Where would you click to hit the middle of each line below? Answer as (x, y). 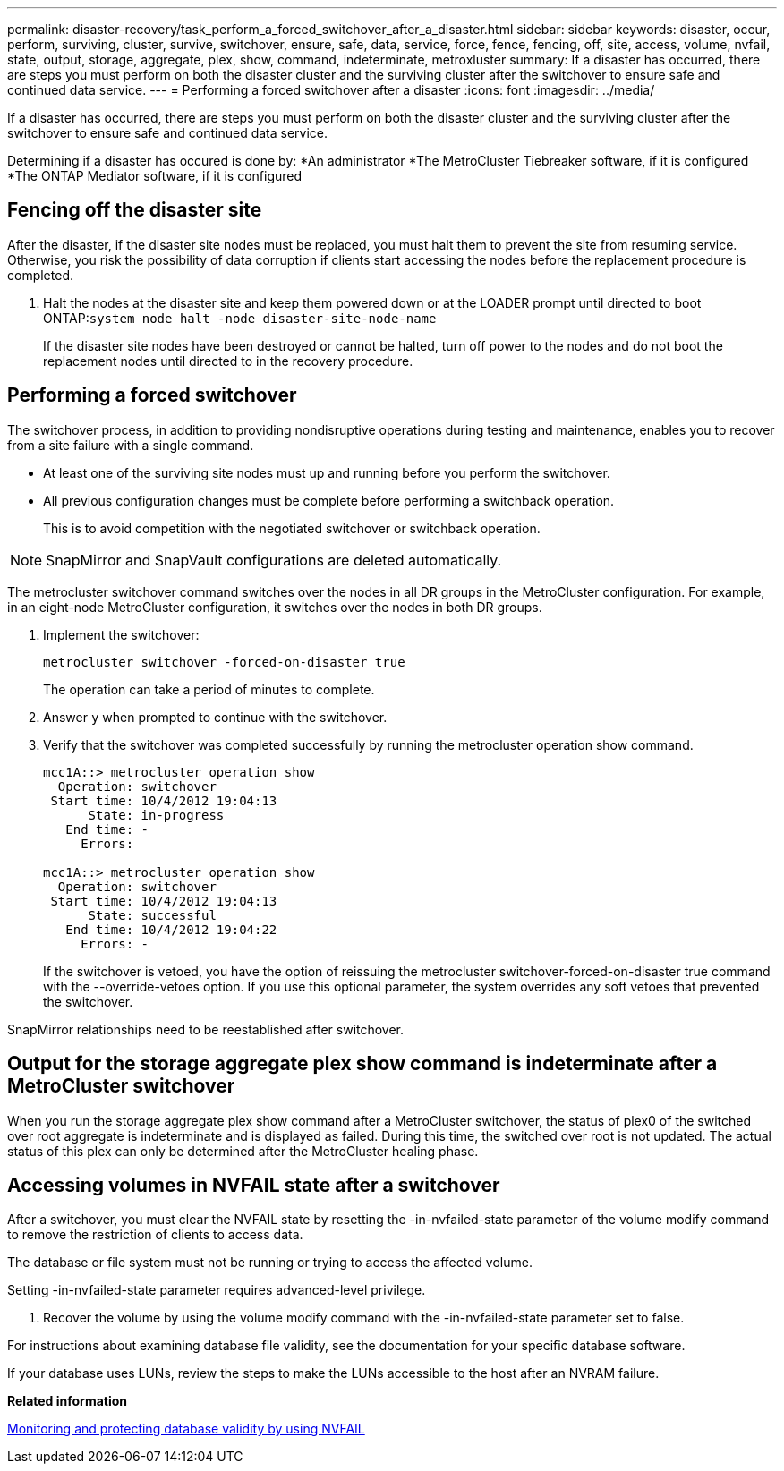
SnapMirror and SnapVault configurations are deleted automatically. (274, 560)
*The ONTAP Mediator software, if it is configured (155, 176)
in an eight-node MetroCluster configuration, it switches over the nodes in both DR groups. (275, 607)
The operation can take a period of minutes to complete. (209, 689)
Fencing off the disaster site (135, 210)
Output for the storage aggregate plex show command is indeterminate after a (362, 1064)
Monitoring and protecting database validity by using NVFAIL (186, 1429)
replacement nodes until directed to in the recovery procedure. (228, 361)
